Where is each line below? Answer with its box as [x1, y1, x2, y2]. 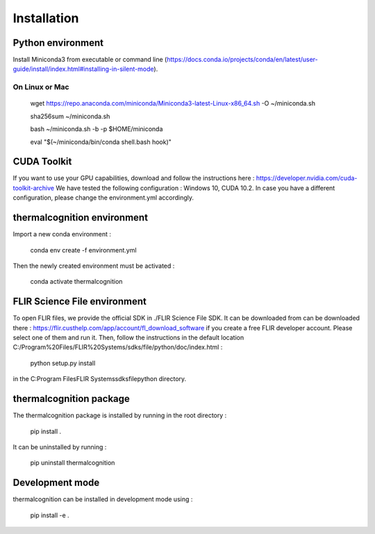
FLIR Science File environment [12, 296, 147, 307]
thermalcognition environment [12, 212, 149, 224]
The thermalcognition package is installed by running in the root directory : [12, 411, 227, 420]
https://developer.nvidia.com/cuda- [256, 174, 358, 182]
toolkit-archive [12, 184, 55, 192]
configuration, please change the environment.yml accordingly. [12, 193, 194, 202]
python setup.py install [30, 359, 96, 367]
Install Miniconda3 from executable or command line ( [12, 56, 167, 64]
